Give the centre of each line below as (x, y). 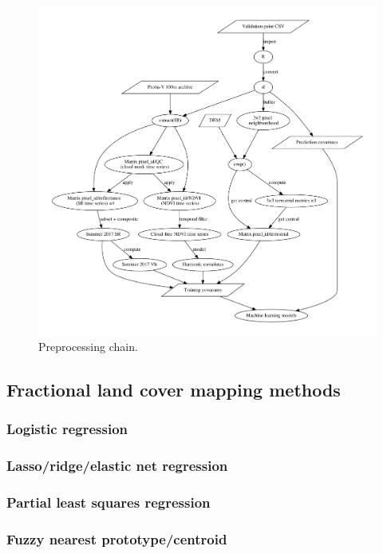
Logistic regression (67, 429)
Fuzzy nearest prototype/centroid (117, 538)
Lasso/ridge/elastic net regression (117, 466)
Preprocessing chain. (88, 347)
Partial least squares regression (109, 502)
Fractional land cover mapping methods (174, 390)
